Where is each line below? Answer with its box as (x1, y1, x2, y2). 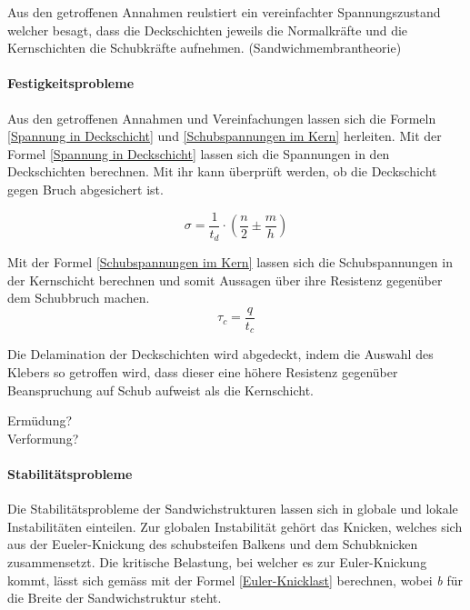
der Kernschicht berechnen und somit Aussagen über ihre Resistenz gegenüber (7, 270, 443, 289)
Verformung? (7, 428, 79, 447)
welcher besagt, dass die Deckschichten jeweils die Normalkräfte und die (7, 20, 408, 39)
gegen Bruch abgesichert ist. (7, 179, 164, 198)
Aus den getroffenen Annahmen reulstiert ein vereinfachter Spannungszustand (7, 3, 441, 21)
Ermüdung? (7, 411, 73, 430)
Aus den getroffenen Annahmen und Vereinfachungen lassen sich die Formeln (7, 108, 436, 127)
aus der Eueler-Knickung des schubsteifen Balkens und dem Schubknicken (7, 535, 418, 554)
